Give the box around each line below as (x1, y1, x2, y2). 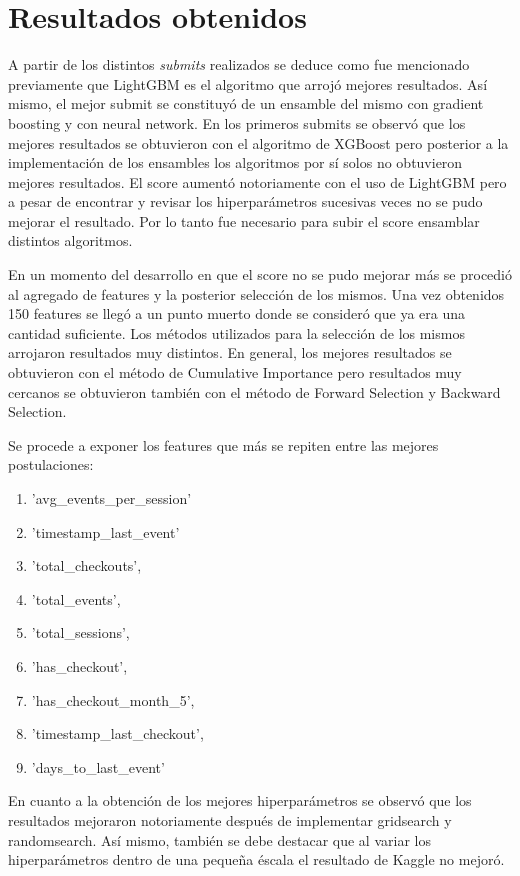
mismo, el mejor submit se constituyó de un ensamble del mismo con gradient (8, 93, 484, 114)
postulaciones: (8, 454, 94, 475)
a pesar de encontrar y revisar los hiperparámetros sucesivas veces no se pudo (8, 191, 483, 212)
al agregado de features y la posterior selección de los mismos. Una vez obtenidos (8, 283, 505, 304)
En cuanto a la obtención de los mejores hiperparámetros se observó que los (8, 790, 472, 811)
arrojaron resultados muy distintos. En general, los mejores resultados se (8, 342, 452, 363)
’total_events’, (31, 588, 121, 609)
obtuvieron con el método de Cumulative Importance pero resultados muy (8, 362, 462, 383)
